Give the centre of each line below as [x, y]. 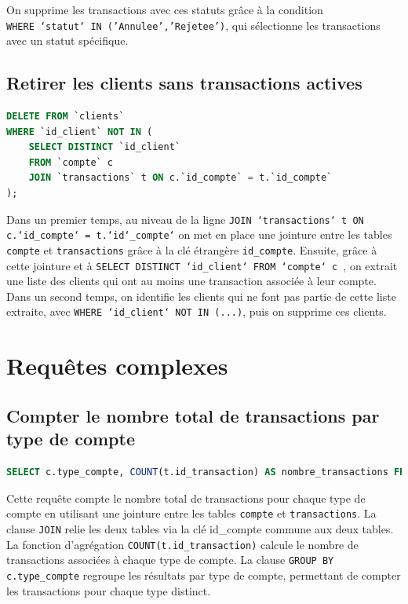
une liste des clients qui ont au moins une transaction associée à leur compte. [191, 281]
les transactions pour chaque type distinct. [109, 590]
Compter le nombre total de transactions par [193, 415]
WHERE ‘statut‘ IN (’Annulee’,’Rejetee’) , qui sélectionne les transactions [193, 25]
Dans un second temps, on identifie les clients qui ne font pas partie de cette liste [201, 296]
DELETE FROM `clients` [66, 117]
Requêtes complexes [117, 366]
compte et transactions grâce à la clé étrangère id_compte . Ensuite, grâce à [192, 249]
